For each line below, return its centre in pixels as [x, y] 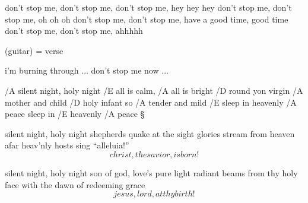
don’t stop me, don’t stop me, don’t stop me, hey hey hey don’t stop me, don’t [148, 7]
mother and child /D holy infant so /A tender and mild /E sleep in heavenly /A [151, 102]
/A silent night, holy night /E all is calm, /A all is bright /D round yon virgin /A [154, 90]
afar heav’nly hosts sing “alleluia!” [67, 145]
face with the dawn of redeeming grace [75, 184]
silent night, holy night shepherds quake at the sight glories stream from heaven [150, 133]
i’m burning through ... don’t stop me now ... [87, 70]
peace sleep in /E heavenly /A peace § [75, 114]
